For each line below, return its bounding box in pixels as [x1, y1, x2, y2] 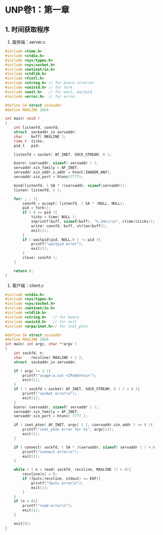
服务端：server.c [12, 39, 46, 45]
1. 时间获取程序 [5, 25, 50, 34]
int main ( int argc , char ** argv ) [5, 341, 77, 347]
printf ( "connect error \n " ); [22, 449, 79, 454]
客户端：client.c [12, 283, 44, 288]
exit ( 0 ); [14, 521, 32, 526]
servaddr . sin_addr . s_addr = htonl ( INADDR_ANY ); [14, 170, 112, 175]
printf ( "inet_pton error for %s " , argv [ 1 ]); [22, 427, 114, 432]
